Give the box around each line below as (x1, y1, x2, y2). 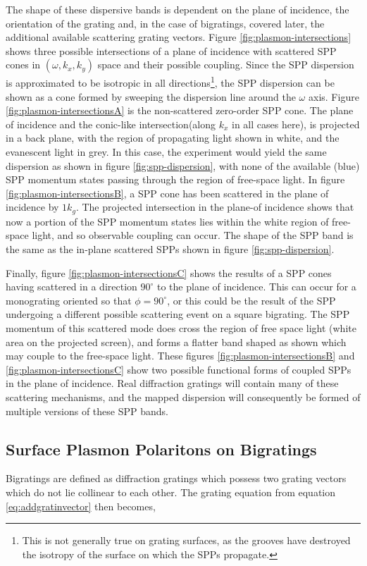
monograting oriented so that (6, 293, 132, 307)
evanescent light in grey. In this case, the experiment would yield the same (6, 144, 327, 159)
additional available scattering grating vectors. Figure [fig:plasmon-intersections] (6, 30, 352, 44)
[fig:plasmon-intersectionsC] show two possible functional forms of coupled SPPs (6, 362, 352, 376)
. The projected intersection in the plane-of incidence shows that (75, 199, 354, 214)
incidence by (6, 199, 59, 214)
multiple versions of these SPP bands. (6, 403, 168, 418)
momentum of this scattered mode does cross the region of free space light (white (6, 320, 356, 335)
